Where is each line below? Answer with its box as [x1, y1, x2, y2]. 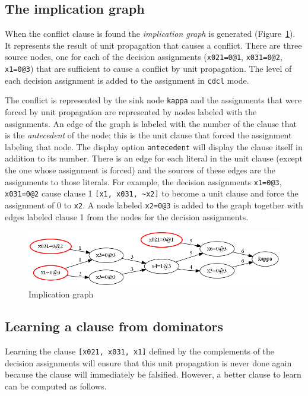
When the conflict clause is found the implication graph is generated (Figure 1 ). [5, 27, 296, 40]
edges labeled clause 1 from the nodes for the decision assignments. [5, 210, 249, 223]
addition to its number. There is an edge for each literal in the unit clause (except [5, 152, 303, 164]
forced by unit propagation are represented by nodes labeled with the [5, 106, 257, 118]
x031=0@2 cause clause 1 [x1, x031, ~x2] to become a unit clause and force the [5, 187, 299, 199]
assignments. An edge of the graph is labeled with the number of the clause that [5, 117, 297, 129]
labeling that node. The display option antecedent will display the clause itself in [5, 140, 303, 153]
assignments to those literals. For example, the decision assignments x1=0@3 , [5, 175, 282, 188]
